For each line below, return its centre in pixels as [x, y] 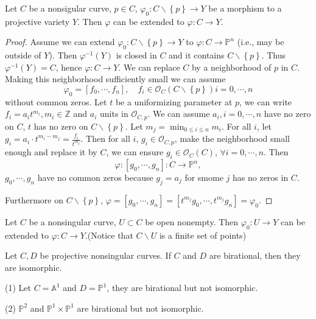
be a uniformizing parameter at [174, 101]
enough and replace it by [51, 152]
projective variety [37, 21]
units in [114, 114]
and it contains [197, 55]
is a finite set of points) [203, 235]
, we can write [266, 101]
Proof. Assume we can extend [60, 42]
